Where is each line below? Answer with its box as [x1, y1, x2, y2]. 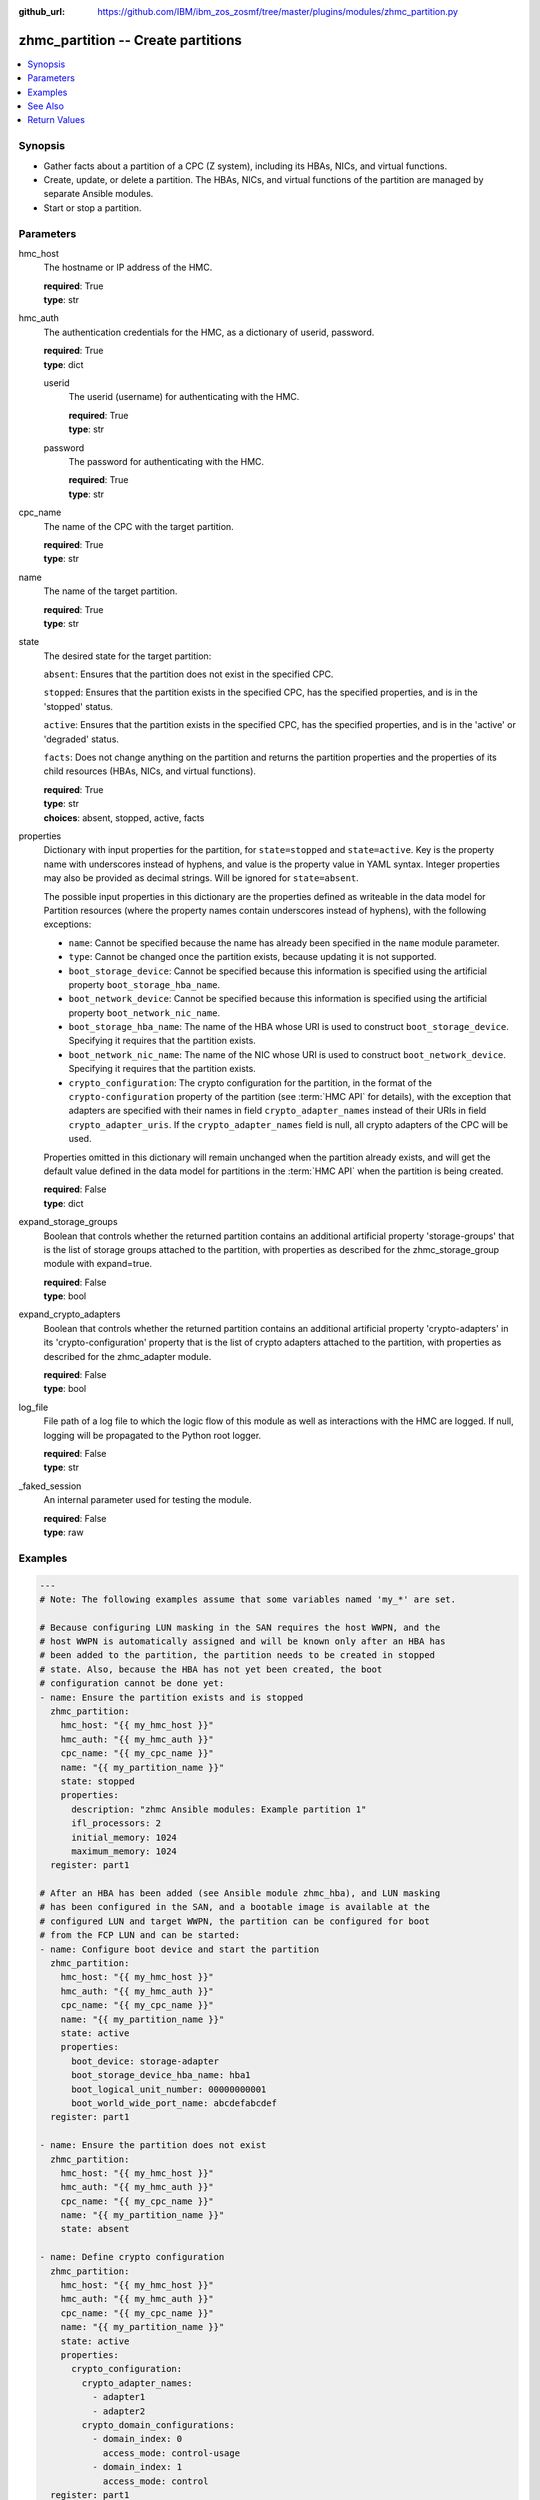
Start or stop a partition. [43, 201, 142, 214]
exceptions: [43, 918, 92, 930]
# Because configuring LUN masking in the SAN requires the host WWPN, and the [39, 1621, 441, 1633]
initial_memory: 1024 [71, 1831, 177, 1843]
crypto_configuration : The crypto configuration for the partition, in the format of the [68, 1076, 432, 1089]
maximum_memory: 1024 [71, 1845, 177, 1857]
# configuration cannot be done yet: [39, 1678, 225, 1689]
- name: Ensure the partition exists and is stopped [39, 1691, 304, 1703]
